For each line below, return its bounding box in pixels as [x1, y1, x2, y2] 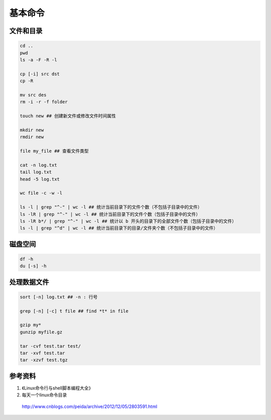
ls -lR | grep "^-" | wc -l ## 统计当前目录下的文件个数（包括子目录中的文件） [20, 211, 201, 217]
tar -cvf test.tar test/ [20, 343, 81, 349]
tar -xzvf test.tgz [20, 357, 68, 363]
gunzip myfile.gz [20, 329, 63, 335]
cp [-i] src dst [20, 71, 60, 77]
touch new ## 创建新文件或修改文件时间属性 [20, 113, 116, 119]
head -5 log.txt [20, 176, 60, 182]
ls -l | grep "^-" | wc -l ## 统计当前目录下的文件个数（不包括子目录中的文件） [20, 204, 203, 210]
